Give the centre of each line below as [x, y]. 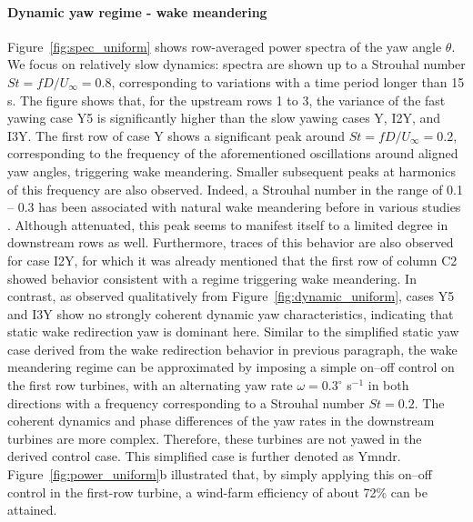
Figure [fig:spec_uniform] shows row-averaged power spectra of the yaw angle [225, 46]
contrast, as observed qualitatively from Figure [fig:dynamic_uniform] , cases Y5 [231, 296]
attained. [32, 510]
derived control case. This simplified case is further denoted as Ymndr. [204, 456]
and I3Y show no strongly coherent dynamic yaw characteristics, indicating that [231, 313]
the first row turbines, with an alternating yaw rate [150, 385]
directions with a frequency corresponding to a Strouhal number [186, 402]
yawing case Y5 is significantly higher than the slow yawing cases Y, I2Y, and [224, 118]
